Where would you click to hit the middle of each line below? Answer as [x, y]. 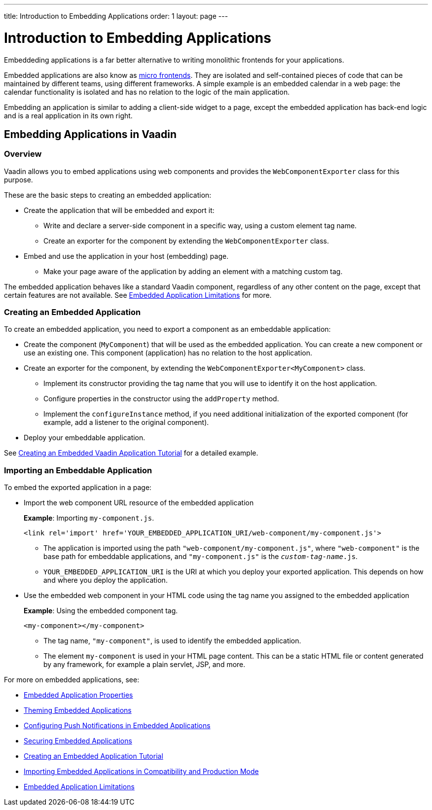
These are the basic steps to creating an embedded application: [108, 195]
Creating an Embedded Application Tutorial [93, 756]
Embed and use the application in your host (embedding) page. [126, 256]
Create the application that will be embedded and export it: [119, 210]
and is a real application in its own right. [68, 115]
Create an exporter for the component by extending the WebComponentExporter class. [186, 241]
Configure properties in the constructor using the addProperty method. [161, 399]
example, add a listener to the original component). [126, 423]
